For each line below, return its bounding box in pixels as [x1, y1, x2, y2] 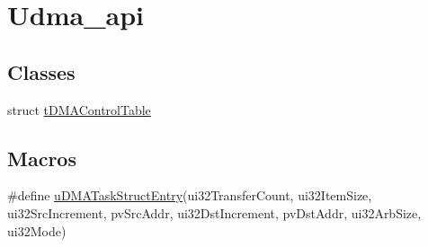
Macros [7, 144, 76, 172]
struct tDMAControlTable [7, 100, 151, 119]
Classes [7, 57, 76, 85]
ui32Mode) [7, 221, 67, 240]
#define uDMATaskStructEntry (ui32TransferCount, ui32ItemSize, [7, 186, 372, 205]
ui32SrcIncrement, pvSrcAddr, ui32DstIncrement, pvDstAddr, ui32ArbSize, [7, 203, 422, 222]
